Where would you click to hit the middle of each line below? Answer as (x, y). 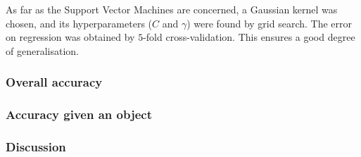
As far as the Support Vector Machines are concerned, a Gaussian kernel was (172, 9)
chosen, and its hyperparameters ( (79, 23)
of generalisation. (42, 50)
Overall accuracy (54, 82)
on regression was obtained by (70, 37)
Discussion (36, 146)
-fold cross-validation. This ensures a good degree (249, 37)
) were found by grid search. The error (270, 23)
